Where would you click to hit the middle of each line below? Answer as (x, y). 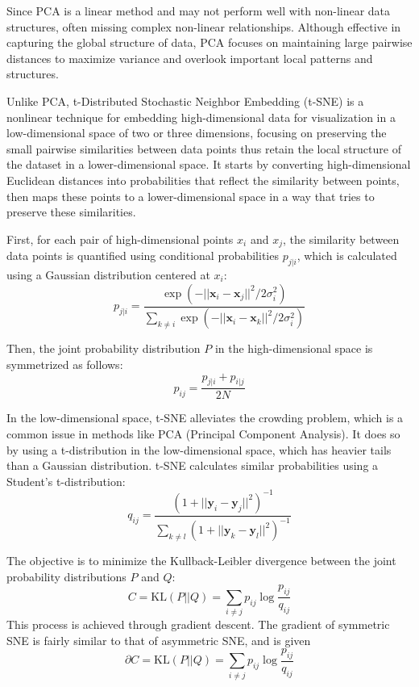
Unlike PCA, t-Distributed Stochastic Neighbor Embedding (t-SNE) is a (185, 101)
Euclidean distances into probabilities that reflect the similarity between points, (203, 180)
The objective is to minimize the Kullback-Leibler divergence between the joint (201, 561)
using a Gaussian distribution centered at (108, 274)
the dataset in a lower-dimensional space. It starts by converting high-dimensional (209, 164)
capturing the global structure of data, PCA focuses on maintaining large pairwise (209, 42)
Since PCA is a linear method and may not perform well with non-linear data (199, 10)
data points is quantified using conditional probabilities (143, 256)
